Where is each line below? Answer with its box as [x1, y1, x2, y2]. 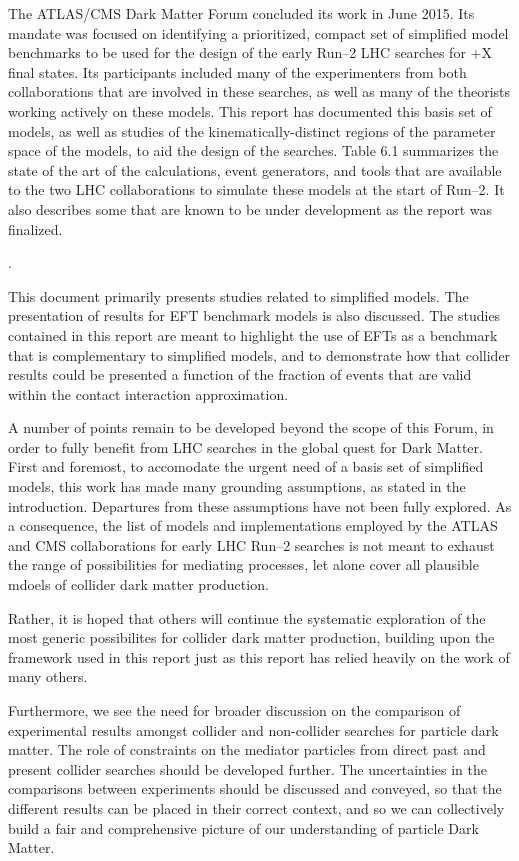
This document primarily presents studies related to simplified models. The [8, 285, 469, 306]
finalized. [8, 218, 63, 239]
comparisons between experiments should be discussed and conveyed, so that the [8, 778, 502, 799]
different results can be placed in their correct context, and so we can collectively [8, 797, 505, 818]
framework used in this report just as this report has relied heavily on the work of [8, 646, 510, 667]
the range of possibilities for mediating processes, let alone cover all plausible [8, 554, 479, 575]
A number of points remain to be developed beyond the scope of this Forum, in [8, 417, 494, 438]
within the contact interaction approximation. [8, 383, 289, 404]
